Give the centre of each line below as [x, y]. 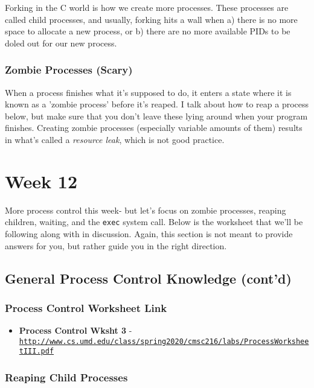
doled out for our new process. [61, 43]
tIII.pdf [37, 351]
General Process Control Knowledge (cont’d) [148, 278]
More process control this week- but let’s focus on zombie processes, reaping [146, 210]
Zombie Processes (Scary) [69, 70]
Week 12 [41, 181]
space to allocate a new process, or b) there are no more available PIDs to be [148, 31]
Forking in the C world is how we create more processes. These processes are [147, 7]
